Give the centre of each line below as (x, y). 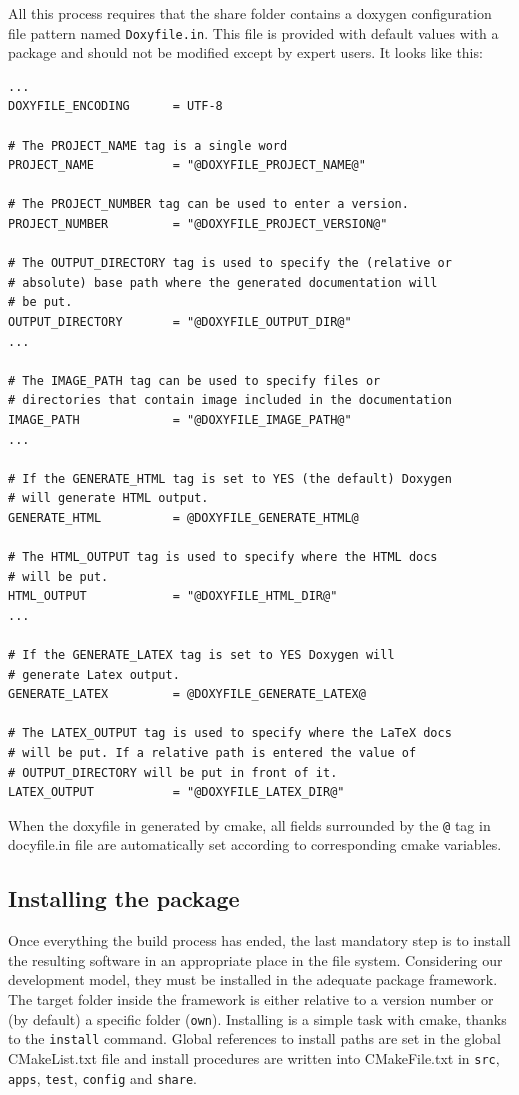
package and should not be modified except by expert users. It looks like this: (245, 52)
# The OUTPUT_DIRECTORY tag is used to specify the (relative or (230, 263)
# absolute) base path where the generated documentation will (223, 282)
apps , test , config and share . (102, 1077)
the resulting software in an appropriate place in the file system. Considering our (255, 959)
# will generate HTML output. (108, 498)
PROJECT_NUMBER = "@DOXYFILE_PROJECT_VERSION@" (198, 224)
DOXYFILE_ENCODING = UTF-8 (115, 106)
